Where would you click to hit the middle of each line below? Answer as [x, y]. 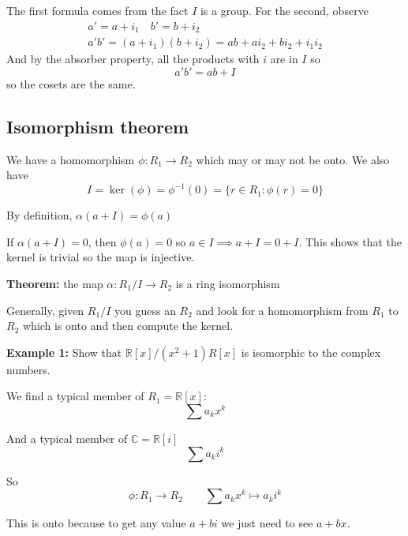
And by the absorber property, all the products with [133, 59]
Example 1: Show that [64, 352]
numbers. [28, 369]
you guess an [145, 310]
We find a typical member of [75, 396]
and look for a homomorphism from [282, 310]
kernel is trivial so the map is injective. [101, 257]
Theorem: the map [55, 283]
